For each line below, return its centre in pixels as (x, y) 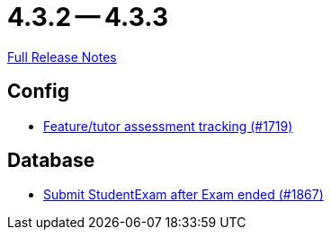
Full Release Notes (62, 57)
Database (51, 161)
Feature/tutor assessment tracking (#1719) (168, 126)
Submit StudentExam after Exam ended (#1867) (183, 195)
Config (38, 92)
